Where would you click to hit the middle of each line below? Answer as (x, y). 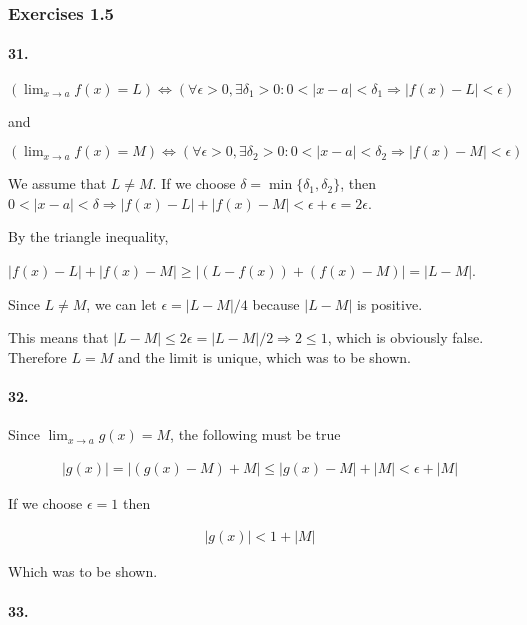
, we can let (121, 303)
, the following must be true (255, 434)
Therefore (37, 356)
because (276, 303)
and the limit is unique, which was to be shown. (264, 356)
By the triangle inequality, (88, 236)
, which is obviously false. (405, 337)
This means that (58, 337)
